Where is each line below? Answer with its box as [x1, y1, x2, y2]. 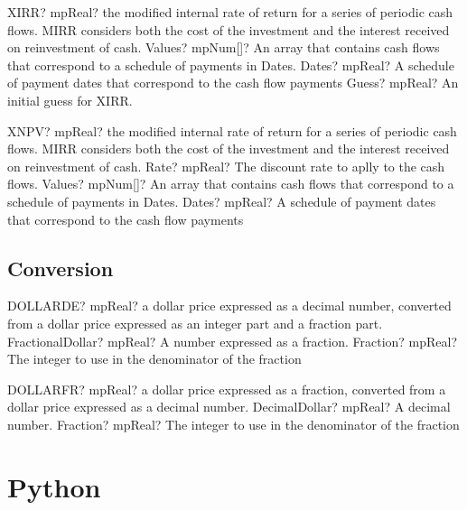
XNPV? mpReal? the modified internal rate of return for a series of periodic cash [7, 121, 457, 140]
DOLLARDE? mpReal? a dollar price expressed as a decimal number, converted [7, 296, 452, 315]
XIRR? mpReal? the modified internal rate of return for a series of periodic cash [7, 3, 453, 21]
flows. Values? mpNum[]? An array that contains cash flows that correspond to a [7, 174, 454, 193]
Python [7, 468, 101, 505]
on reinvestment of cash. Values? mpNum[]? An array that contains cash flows [7, 38, 440, 57]
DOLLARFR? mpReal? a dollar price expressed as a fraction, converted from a [7, 379, 446, 398]
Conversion [7, 254, 114, 282]
